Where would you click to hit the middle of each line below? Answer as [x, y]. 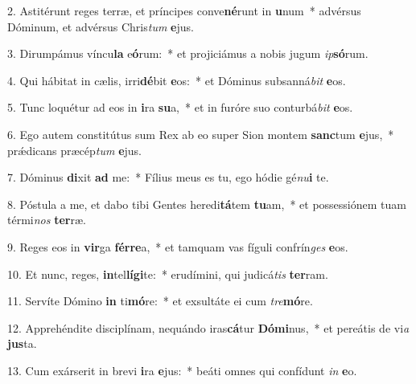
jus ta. [22, 343]
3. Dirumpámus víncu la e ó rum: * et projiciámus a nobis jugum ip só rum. [188, 53]
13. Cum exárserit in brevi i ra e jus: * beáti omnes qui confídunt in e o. [182, 370]
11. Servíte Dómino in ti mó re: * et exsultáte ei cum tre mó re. [160, 301]
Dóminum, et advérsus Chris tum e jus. [101, 26]
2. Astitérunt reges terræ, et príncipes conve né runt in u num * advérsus [184, 10]
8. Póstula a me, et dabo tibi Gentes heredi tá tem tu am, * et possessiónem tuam [207, 204]
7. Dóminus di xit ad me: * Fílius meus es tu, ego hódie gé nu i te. [168, 177]
